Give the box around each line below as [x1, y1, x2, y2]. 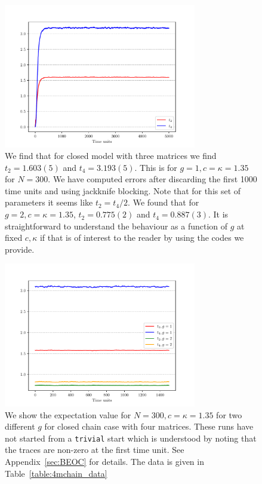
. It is [208, 208, 229, 220]
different [5, 420, 35, 433]
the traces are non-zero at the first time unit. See [5, 443, 184, 456]
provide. [5, 243, 35, 255]
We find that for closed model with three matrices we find [5, 149, 217, 162]
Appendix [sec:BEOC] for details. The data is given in [5, 455, 204, 467]
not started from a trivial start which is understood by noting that [5, 431, 257, 444]
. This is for [134, 161, 177, 173]
